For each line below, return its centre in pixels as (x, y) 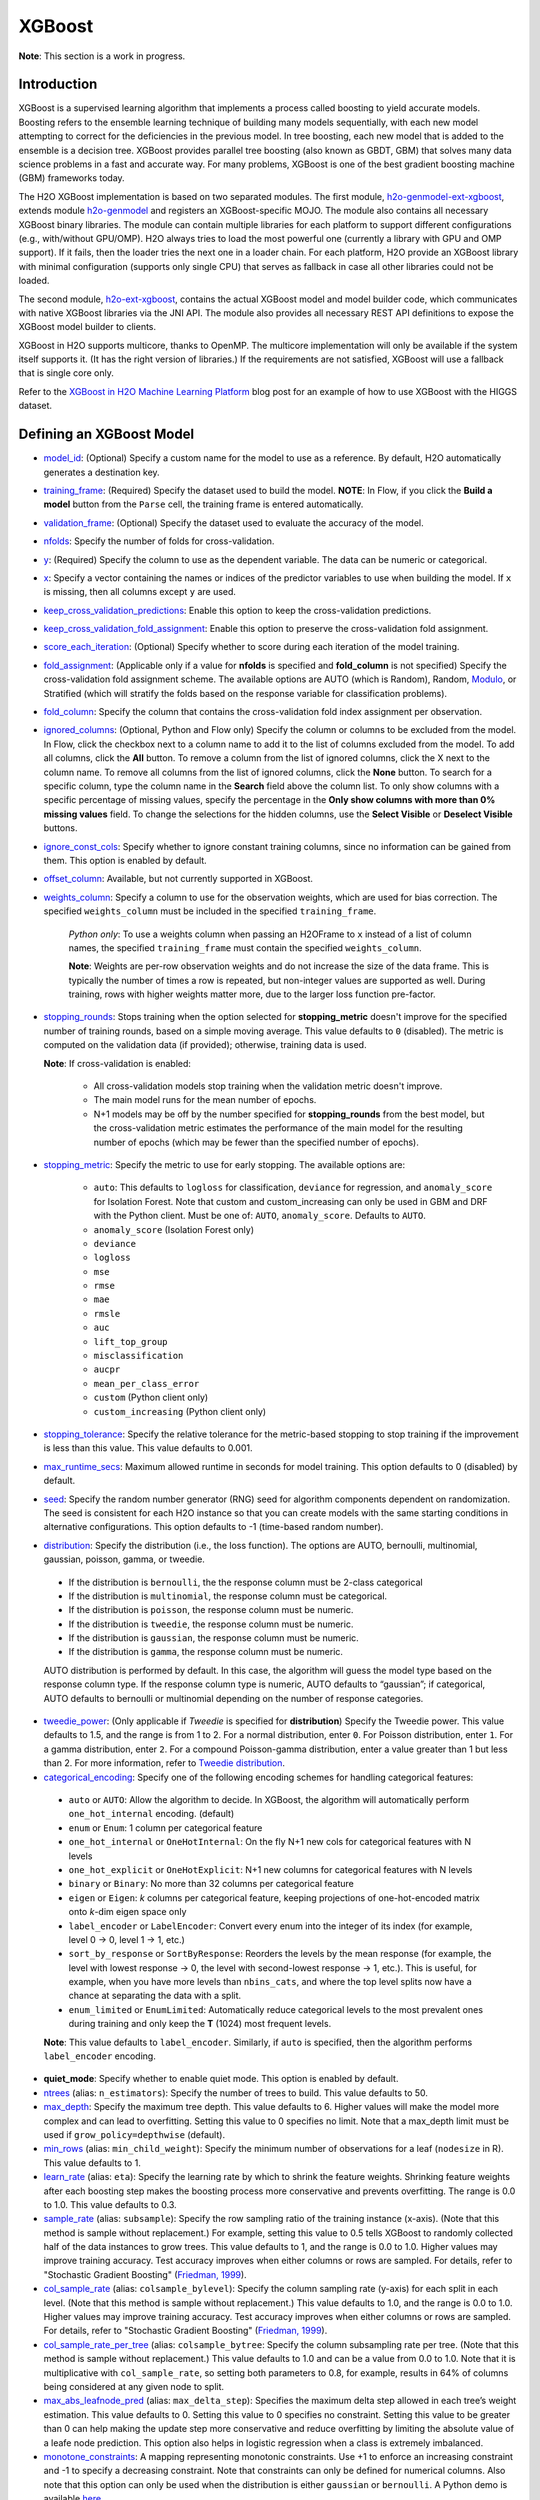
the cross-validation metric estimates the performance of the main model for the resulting (278, 1128)
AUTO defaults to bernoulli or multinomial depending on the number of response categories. (233, 1698)
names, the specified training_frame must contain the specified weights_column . (245, 947)
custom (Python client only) (151, 1397)
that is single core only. (66, 373)
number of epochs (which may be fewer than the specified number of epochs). (256, 1142)
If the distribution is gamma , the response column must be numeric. (206, 1652)
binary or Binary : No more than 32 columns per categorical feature (211, 1884)
